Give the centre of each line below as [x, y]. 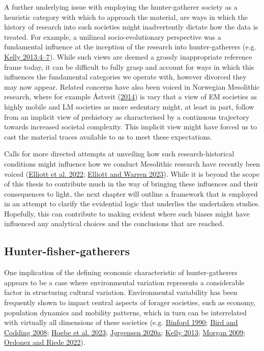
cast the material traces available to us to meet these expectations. [108, 136]
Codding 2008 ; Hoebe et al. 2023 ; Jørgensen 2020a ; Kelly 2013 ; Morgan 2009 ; [125, 332]
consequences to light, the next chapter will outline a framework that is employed [131, 193]
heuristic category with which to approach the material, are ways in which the [126, 17]
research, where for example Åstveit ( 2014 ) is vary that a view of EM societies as [131, 97]
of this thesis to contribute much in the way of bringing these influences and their [131, 184]
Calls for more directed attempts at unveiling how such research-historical [119, 154]
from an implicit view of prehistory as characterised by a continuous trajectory [127, 116]
